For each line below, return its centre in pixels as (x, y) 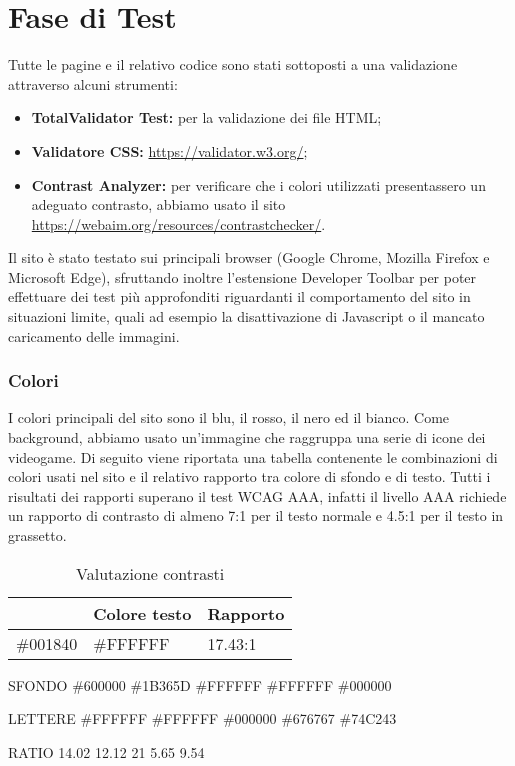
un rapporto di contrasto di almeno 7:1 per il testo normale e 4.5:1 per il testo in (256, 515)
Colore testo (142, 613)
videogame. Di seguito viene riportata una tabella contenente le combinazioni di (253, 456)
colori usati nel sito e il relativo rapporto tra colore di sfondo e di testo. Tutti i (249, 476)
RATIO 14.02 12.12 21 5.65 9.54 (106, 751)
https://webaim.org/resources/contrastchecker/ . (178, 223)
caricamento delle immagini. (94, 335)
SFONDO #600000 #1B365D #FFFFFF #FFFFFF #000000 (200, 684)
